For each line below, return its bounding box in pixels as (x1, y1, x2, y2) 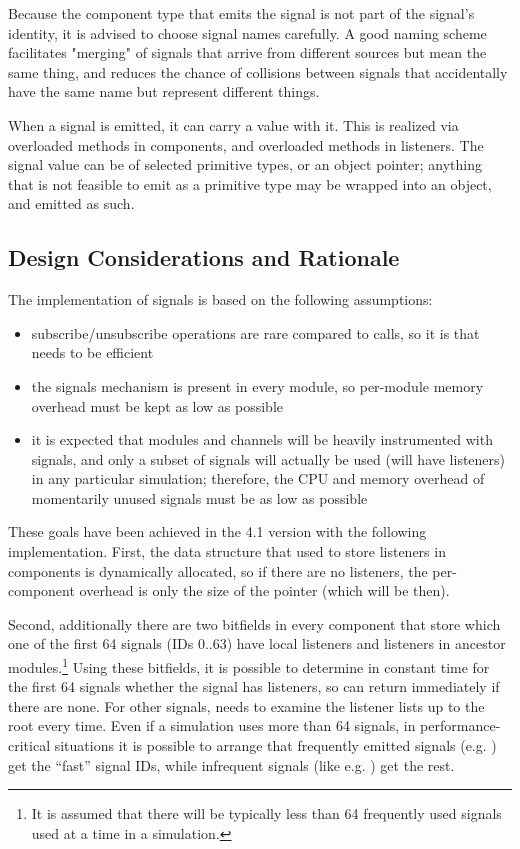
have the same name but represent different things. (8, 81, 320, 102)
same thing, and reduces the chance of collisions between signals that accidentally (8, 61, 508, 82)
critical (8, 735, 51, 756)
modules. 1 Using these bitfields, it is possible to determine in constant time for (8, 654, 490, 677)
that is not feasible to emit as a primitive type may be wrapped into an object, (8, 173, 492, 194)
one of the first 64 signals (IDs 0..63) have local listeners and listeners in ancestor (8, 633, 506, 654)
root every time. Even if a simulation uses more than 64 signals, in (8, 715, 416, 736)
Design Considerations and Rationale (8, 242, 400, 273)
